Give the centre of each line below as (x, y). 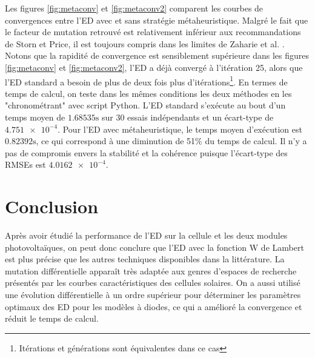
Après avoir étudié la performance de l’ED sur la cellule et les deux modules (146, 235)
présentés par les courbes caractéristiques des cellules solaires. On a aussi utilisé (153, 283)
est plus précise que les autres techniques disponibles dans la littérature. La (145, 259)
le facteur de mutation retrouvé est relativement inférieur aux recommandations (153, 32)
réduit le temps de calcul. (52, 318)
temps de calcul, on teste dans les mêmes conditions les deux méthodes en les (148, 93)
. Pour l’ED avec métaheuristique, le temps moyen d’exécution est (180, 129)
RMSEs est (25, 164)
